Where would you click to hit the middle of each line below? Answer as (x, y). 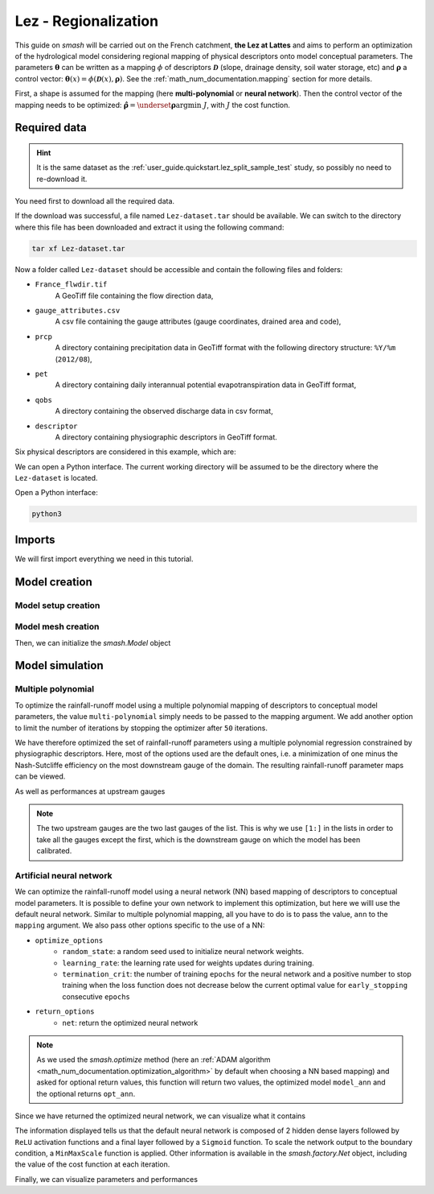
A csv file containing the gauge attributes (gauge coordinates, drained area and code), (198, 321)
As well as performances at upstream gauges (90, 791)
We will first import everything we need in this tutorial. (104, 559)
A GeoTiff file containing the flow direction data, (134, 295)
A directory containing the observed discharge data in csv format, (164, 411)
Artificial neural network (63, 875)
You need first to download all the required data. (95, 201)
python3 (47, 514)
